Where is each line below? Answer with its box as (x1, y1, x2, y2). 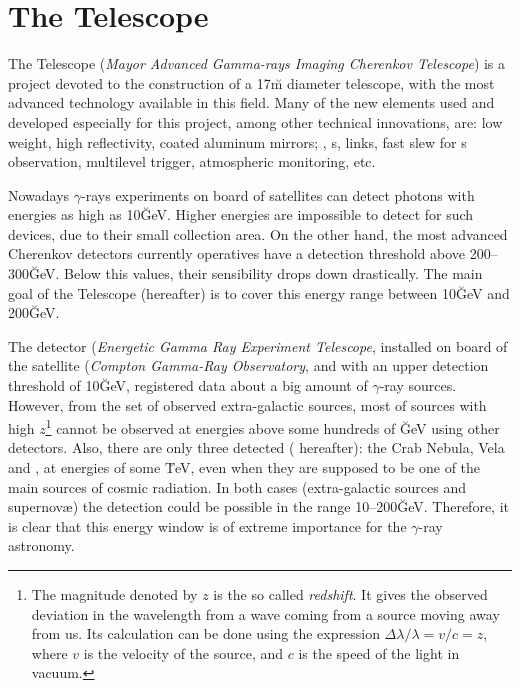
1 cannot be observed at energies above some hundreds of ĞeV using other (45, 415, 500, 438)
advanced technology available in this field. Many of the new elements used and (8, 92, 495, 113)
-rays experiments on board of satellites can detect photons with (81, 184, 475, 205)
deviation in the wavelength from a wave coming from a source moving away (31, 603, 500, 624)
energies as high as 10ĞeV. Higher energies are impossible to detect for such (8, 204, 474, 225)
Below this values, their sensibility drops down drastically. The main (64, 263, 483, 284)
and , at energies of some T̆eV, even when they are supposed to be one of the (8, 457, 481, 478)
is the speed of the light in (298, 642, 460, 663)
